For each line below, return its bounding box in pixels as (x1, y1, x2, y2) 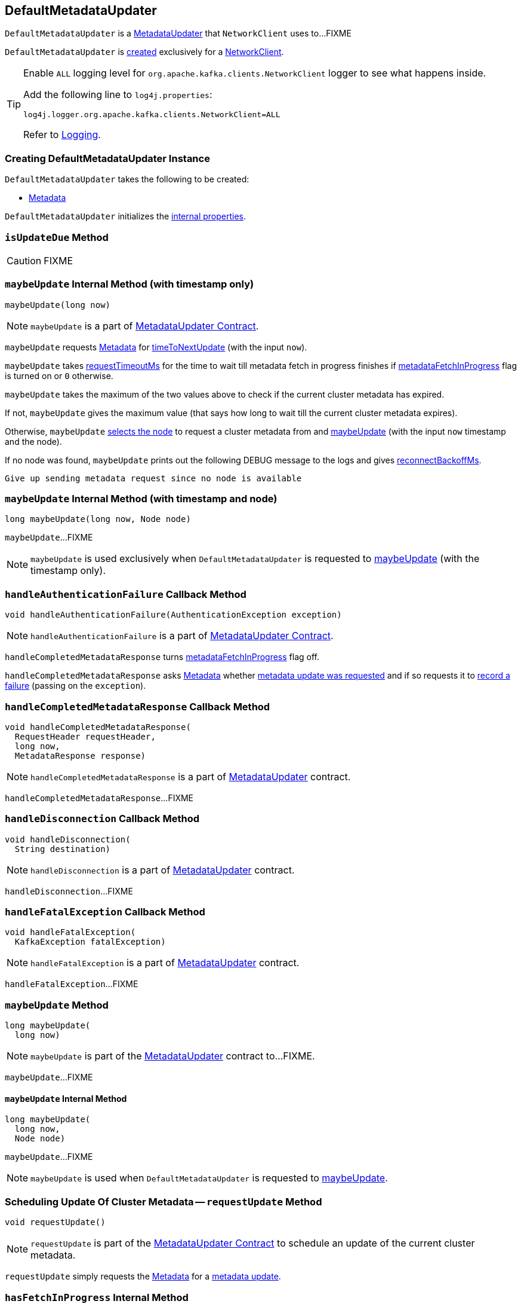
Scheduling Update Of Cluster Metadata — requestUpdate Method (5, 1195, 322, 1208)
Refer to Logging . (23, 129, 101, 141)
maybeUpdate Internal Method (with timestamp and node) (5, 493, 278, 505)
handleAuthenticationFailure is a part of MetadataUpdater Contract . (30, 630, 334, 642)
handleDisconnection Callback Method (5, 813, 199, 825)
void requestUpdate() (5, 1217, 106, 1227)
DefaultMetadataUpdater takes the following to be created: (5, 174, 249, 185)
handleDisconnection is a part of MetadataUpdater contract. (30, 863, 295, 876)
